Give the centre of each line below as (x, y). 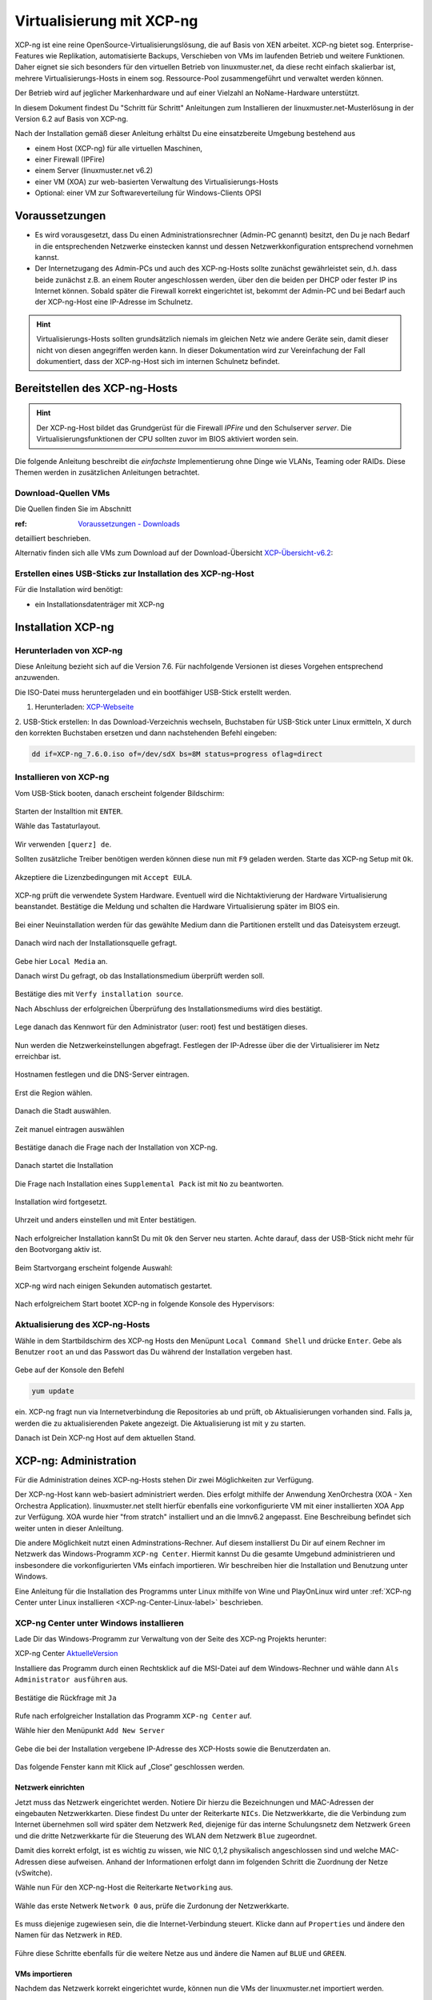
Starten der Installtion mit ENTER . (69, 811)
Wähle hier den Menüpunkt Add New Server (90, 1730)
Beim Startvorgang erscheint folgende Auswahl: (94, 1267)
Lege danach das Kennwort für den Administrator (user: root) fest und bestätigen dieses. (161, 1027)
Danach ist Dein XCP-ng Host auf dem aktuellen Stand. (105, 1438)
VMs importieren (44, 1974)
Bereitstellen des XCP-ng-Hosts (96, 388)
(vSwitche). (34, 1873)
